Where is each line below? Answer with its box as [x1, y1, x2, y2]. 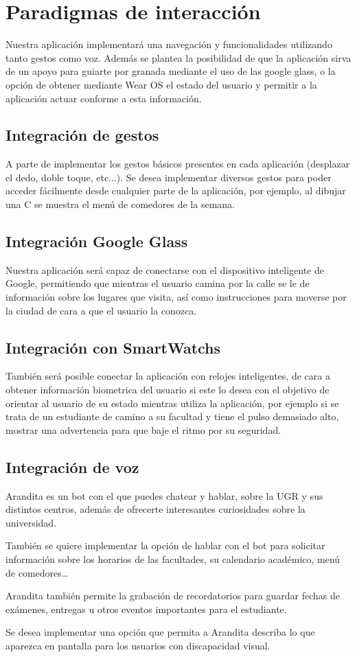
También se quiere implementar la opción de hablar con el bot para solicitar [5, 538, 325, 553]
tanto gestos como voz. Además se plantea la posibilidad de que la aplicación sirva [5, 50, 352, 65]
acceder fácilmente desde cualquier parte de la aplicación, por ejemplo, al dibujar [5, 183, 346, 198]
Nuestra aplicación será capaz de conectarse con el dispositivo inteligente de [5, 262, 325, 277]
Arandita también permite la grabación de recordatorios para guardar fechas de [5, 588, 341, 603]
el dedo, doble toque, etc [5, 170, 109, 184]
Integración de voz [5, 456, 139, 477]
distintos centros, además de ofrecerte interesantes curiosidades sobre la [5, 502, 306, 516]
